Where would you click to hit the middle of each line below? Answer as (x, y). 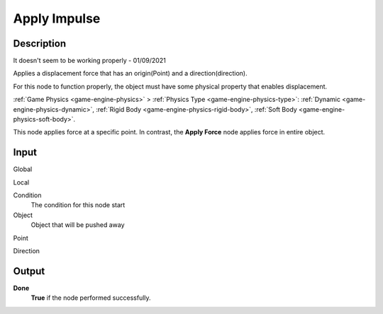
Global (23, 169)
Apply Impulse (57, 18)
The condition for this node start (78, 205)
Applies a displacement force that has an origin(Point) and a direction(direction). (130, 74)
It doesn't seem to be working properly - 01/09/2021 (89, 61)
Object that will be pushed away (78, 225)
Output (29, 271)
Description (40, 43)
